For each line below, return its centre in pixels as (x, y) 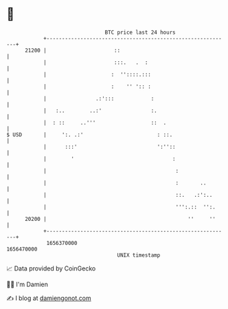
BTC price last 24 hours (140, 32)
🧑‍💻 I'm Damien (27, 284)
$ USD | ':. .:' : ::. (90, 135)
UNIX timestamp (139, 255)
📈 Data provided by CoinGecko (51, 268)
